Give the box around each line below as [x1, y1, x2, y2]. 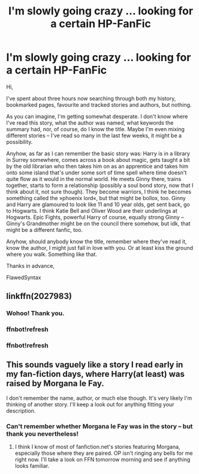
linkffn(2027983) [6, 291, 72, 301]
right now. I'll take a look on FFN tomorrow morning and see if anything [14, 456, 191, 463]
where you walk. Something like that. [6, 250, 98, 258]
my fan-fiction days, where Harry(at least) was [6, 369, 185, 379]
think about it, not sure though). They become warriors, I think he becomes [6, 188, 192, 195]
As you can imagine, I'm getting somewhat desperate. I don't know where [6, 113, 188, 120]
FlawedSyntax [6, 274, 41, 281]
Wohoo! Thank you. [6, 309, 65, 318]
